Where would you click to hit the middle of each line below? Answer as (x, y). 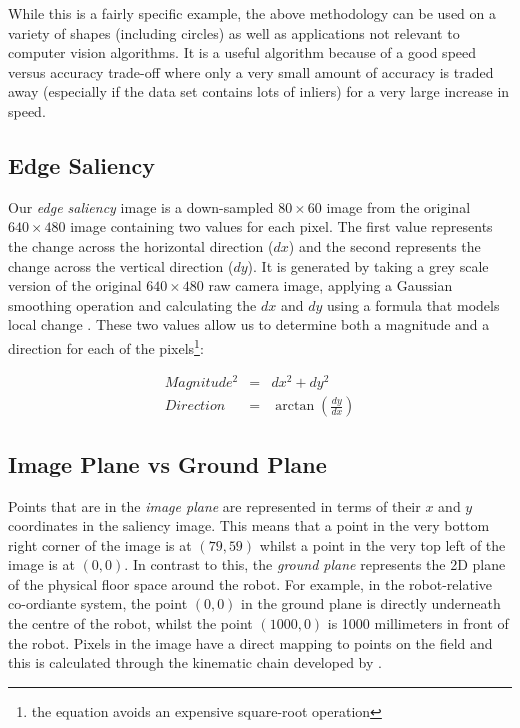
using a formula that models (413, 304)
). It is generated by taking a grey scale (368, 265)
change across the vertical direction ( (121, 265)
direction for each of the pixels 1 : (106, 346)
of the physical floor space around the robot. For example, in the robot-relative (250, 583)
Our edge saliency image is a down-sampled (141, 206)
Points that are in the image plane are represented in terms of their (214, 505)
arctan (295, 406)
